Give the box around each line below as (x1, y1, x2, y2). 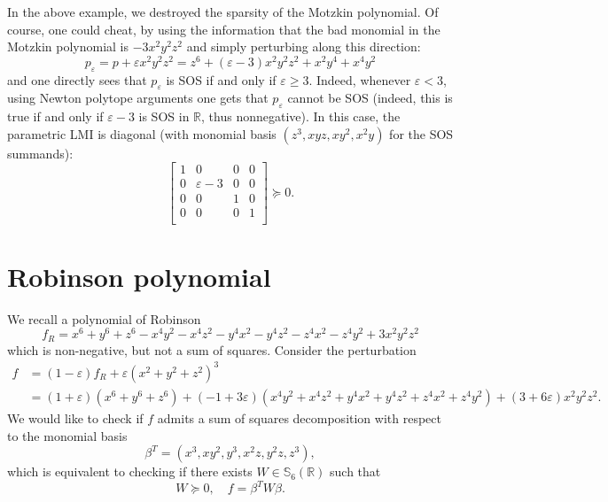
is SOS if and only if (166, 70, 277, 89)
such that (330, 462, 381, 481)
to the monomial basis (7, 426, 128, 444)
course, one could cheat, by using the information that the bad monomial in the (7, 19, 440, 38)
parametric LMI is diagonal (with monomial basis (7, 124, 277, 143)
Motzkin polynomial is (7, 37, 129, 56)
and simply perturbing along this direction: (186, 37, 421, 56)
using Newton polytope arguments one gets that (7, 89, 269, 107)
